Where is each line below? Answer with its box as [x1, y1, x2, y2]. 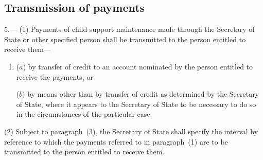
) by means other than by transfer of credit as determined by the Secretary [22, 88, 259, 99]
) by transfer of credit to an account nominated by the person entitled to [23, 61, 253, 72]
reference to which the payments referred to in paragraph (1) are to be [4, 136, 228, 147]
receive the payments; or [16, 71, 93, 82]
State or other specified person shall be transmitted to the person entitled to [4, 33, 246, 44]
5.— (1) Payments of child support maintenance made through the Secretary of [4, 24, 255, 34]
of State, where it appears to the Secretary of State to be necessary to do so [16, 98, 256, 109]
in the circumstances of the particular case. [16, 109, 152, 119]
